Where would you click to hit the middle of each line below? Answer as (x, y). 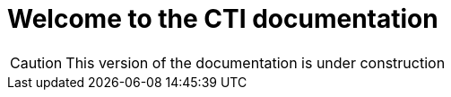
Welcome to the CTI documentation (223, 19)
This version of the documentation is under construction (256, 62)
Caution (36, 62)
